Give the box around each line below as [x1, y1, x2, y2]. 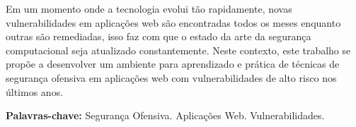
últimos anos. [6, 84, 64, 99]
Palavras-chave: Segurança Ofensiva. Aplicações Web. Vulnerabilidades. [6, 108, 325, 123]
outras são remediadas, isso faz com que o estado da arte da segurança [6, 29, 311, 44]
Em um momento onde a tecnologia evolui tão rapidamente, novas [6, 1, 292, 16]
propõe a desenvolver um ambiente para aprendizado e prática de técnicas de [6, 56, 340, 71]
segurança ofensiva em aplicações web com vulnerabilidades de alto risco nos [6, 70, 337, 85]
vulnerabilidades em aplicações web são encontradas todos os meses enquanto [6, 15, 341, 30]
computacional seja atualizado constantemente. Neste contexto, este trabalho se [6, 42, 351, 57]
